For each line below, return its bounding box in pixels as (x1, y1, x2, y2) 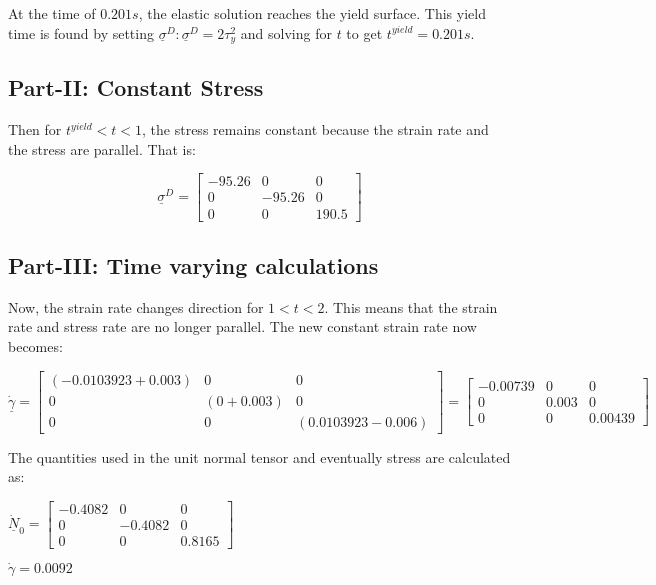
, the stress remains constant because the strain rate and (142, 119, 489, 140)
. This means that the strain (324, 296, 498, 317)
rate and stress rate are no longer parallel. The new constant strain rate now (8, 316, 477, 337)
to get (346, 22, 383, 43)
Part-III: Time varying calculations (8, 249, 379, 280)
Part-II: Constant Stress (8, 72, 264, 103)
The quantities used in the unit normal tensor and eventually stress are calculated (8, 446, 511, 467)
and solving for (240, 22, 332, 43)
